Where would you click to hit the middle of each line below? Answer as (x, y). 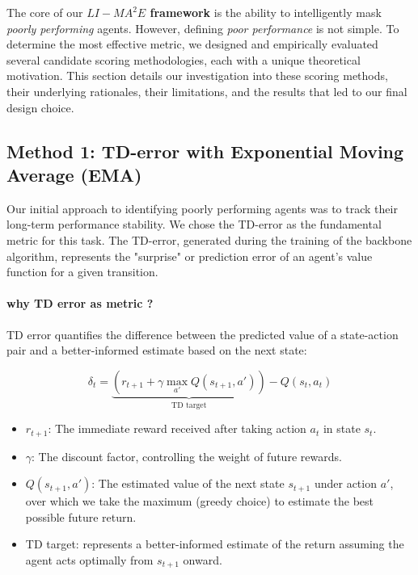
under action (345, 483)
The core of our (45, 12)
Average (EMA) (74, 174)
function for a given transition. (82, 272)
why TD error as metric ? (80, 303)
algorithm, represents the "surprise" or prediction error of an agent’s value (190, 256)
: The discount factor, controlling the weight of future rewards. (187, 456)
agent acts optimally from (89, 559)
